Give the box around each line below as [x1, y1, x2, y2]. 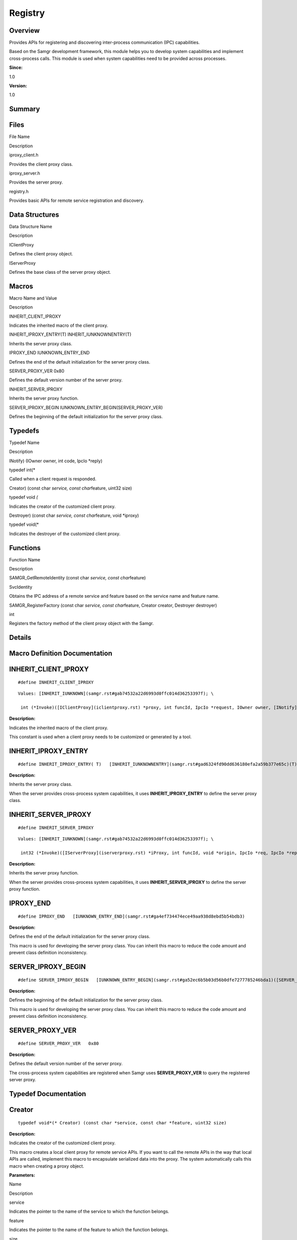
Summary [9, 105, 40, 114]
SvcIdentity [9, 584, 33, 590]
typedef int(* [9, 467, 36, 473]
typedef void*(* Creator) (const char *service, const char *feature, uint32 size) [18, 1120, 227, 1125]
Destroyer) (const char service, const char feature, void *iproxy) [9, 512, 139, 518]
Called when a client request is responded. [9, 476, 97, 482]
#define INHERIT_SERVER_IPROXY [18, 825, 94, 830]
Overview [9, 26, 40, 35]
